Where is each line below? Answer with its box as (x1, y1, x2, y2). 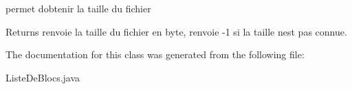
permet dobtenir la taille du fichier (5, 1, 151, 15)
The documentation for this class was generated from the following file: (5, 47, 305, 62)
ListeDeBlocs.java (5, 70, 80, 84)
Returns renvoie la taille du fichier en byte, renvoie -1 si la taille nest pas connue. (5, 24, 347, 38)
